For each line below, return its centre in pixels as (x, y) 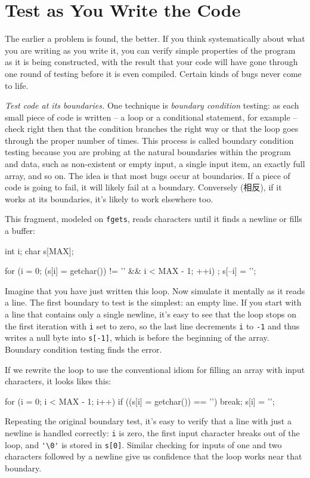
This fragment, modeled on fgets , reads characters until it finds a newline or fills (154, 219)
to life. (17, 85)
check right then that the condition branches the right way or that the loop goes (152, 129)
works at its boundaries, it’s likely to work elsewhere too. (109, 198)
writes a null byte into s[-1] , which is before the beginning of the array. (137, 337)
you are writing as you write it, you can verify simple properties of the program (150, 50)
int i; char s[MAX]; (39, 250)
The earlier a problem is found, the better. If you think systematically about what (155, 38)
